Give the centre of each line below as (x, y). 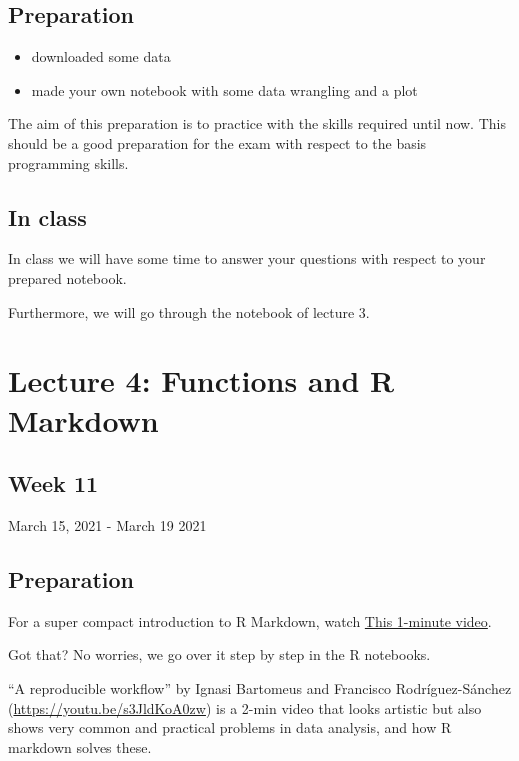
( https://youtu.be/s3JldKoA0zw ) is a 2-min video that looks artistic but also (245, 707)
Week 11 (53, 483)
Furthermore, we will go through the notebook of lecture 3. (189, 311)
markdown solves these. (80, 746)
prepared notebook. (67, 277)
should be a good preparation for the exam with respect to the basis (217, 142)
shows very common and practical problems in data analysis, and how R (230, 727)
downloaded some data (101, 56)
